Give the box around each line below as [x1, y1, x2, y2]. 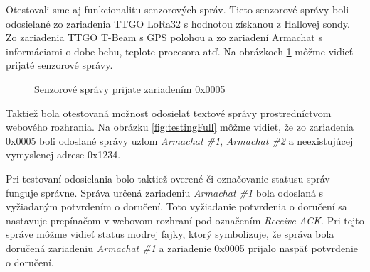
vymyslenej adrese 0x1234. [6, 147, 121, 162]
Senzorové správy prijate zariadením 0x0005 [34, 81, 226, 96]
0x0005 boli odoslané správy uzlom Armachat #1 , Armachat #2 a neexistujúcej [6, 133, 354, 148]
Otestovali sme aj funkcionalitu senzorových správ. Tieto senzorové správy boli [6, 2, 349, 16]
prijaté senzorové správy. [6, 58, 113, 72]
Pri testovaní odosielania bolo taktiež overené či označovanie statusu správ [6, 170, 330, 185]
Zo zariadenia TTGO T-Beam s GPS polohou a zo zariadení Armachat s [6, 30, 322, 45]
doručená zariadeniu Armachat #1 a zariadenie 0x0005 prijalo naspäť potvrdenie [6, 240, 358, 255]
